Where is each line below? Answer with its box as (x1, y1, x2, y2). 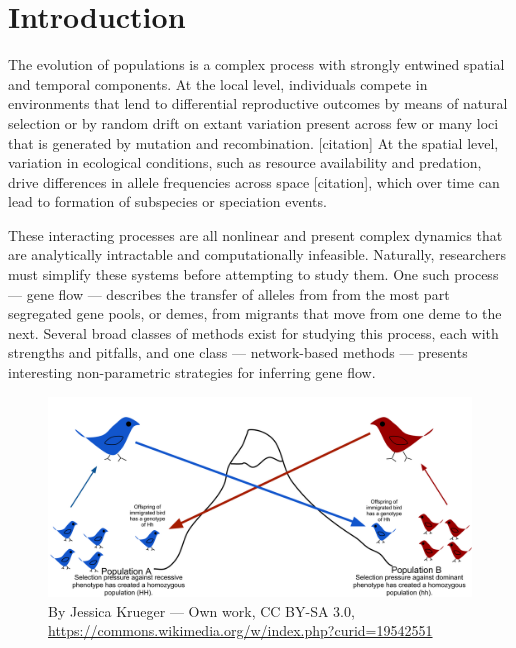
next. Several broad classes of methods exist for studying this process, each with (8, 322, 499, 343)
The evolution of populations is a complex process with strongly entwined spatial (8, 54, 505, 75)
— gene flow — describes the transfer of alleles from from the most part (8, 283, 450, 304)
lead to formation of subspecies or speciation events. (8, 191, 327, 212)
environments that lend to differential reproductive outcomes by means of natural (8, 93, 508, 114)
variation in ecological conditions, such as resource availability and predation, (8, 152, 482, 173)
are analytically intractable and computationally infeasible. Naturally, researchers (8, 244, 506, 265)
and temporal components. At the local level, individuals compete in (8, 73, 428, 94)
